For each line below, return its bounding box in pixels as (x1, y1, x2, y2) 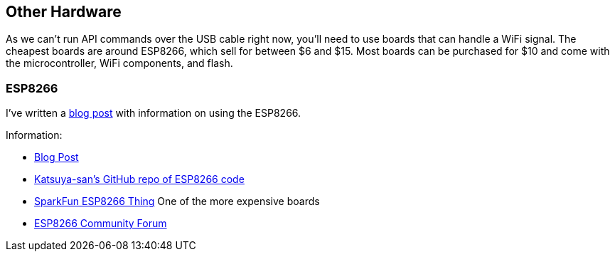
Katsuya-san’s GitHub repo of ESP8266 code (34, 173, 245, 186)
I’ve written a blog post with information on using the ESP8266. (6, 107, 301, 120)
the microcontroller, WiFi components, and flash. (6, 57, 233, 70)
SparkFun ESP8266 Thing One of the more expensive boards (34, 195, 320, 208)
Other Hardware (6, 3, 122, 21)
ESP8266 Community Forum (34, 217, 167, 230)
